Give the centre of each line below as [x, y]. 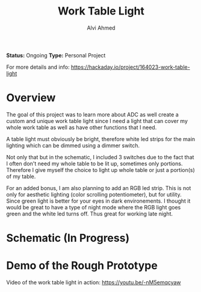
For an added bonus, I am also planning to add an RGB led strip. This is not [99, 188]
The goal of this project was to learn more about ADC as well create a [92, 114]
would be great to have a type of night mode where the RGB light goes [94, 207]
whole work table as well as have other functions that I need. [82, 127]
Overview [31, 98]
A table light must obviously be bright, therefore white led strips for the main [101, 139]
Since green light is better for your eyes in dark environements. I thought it [98, 201]
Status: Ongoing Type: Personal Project [56, 55]
